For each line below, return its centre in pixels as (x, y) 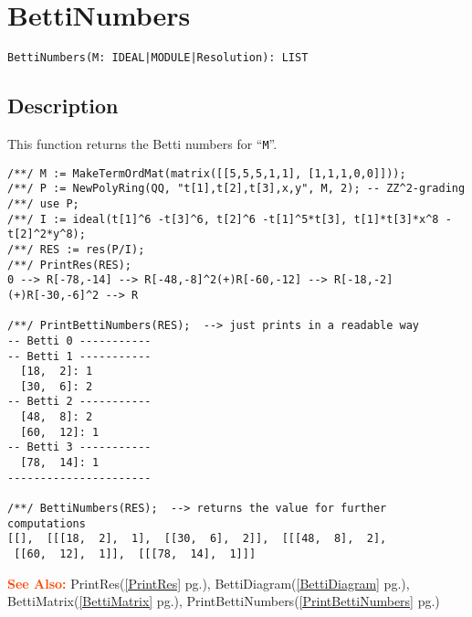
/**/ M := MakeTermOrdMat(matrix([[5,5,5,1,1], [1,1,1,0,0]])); (207, 173)
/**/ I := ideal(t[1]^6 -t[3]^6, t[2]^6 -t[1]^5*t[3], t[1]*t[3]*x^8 (223, 219)
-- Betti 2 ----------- (79, 402)
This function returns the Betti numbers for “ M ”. (142, 143)
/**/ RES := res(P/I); (76, 249)
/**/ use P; (43, 203)
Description (63, 106)
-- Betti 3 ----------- (79, 447)
